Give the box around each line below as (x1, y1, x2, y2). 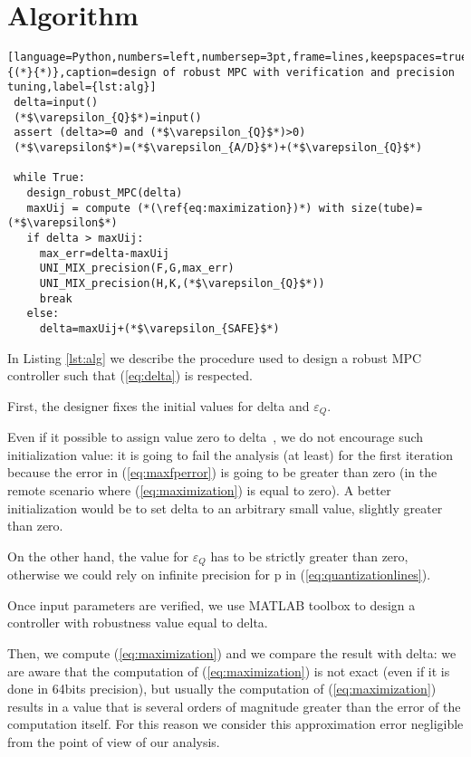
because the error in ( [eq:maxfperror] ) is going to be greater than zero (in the (7, 463, 437, 482)
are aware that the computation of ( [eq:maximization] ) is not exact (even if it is (7, 661, 450, 680)
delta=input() (14, 96, 99, 110)
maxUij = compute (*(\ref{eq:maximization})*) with (26, 201, 345, 215)
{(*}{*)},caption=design (7, 65, 157, 79)
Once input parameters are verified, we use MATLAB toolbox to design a (7, 595, 416, 614)
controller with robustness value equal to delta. (7, 613, 268, 632)
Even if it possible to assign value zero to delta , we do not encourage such (7, 427, 424, 446)
